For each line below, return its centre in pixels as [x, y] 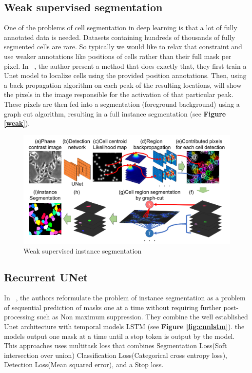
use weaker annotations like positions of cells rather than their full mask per [118, 56]
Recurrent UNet [46, 277]
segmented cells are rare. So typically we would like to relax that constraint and [123, 47]
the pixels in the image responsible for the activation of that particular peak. [119, 94]
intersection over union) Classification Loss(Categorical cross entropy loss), [116, 355]
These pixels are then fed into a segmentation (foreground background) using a [122, 104]
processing [19, 317]
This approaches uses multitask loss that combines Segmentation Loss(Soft [116, 345]
